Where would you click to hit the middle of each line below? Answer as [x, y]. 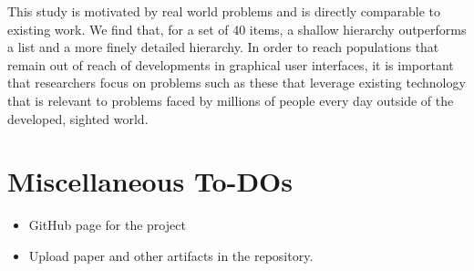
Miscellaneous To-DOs [150, 181]
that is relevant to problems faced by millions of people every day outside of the [231, 100]
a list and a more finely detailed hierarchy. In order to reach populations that [223, 47]
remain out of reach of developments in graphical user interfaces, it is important [231, 64]
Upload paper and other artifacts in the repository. [171, 255]
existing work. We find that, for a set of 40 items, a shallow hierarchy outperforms [237, 29]
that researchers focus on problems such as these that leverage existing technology [237, 83]
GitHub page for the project [107, 225]
